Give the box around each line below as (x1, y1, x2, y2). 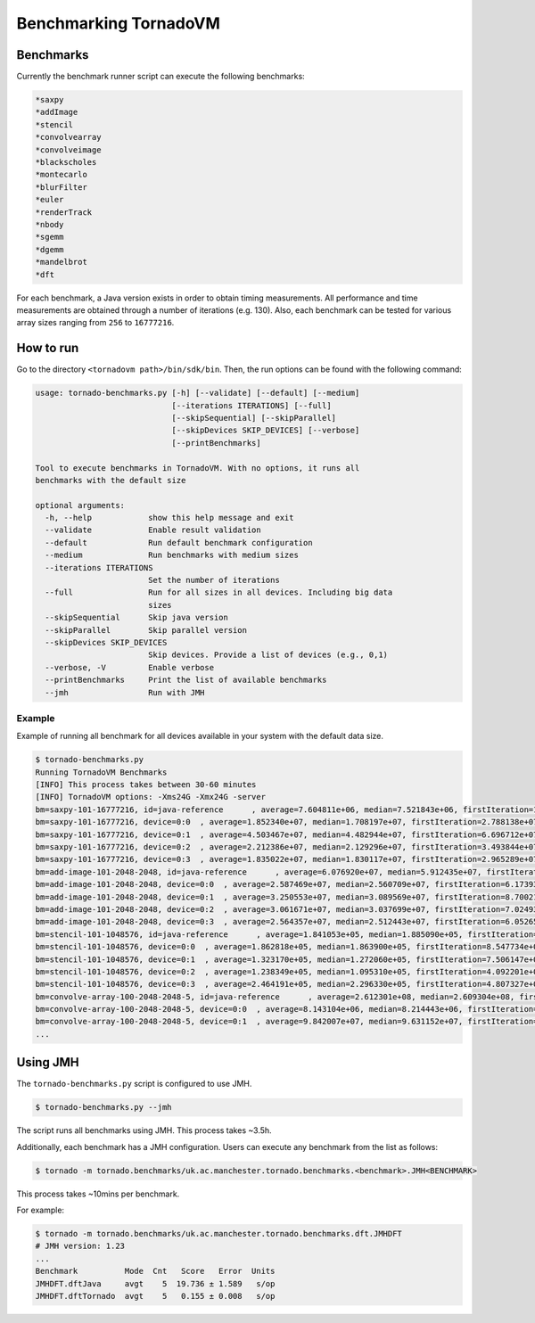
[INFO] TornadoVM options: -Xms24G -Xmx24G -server (35, 792, 267, 802)
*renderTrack (35, 207, 93, 218)
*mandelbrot (35, 257, 88, 267)
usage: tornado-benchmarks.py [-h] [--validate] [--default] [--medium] (35, 388, 360, 399)
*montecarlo (35, 169, 88, 180)
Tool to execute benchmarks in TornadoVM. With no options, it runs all (35, 463, 360, 472)
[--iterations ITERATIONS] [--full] (171, 400, 332, 410)
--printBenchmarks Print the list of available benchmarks (45, 675, 327, 686)
